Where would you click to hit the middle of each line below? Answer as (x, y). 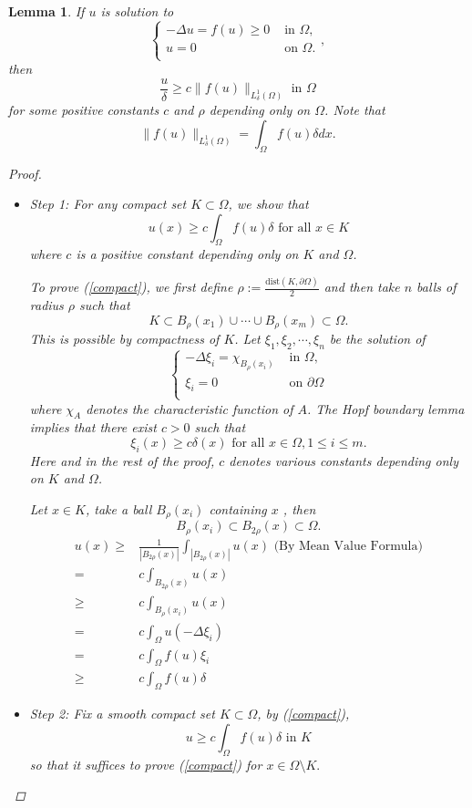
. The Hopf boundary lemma (385, 408)
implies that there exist (93, 427)
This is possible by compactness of (124, 339)
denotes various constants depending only (344, 460)
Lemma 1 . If (46, 11)
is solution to (137, 11)
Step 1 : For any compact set (108, 204)
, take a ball (118, 509)
